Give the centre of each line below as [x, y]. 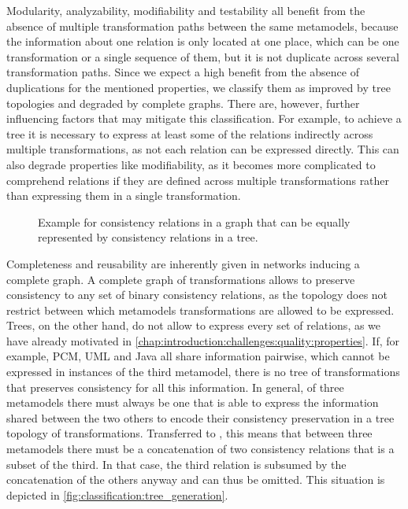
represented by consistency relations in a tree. [148, 237]
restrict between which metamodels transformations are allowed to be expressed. [200, 310]
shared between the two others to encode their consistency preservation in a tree [200, 417]
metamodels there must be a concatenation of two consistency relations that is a [200, 449]
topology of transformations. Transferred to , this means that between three [189, 433]
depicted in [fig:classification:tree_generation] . [117, 494]
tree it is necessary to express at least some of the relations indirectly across [190, 133]
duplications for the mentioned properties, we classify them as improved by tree [198, 87]
